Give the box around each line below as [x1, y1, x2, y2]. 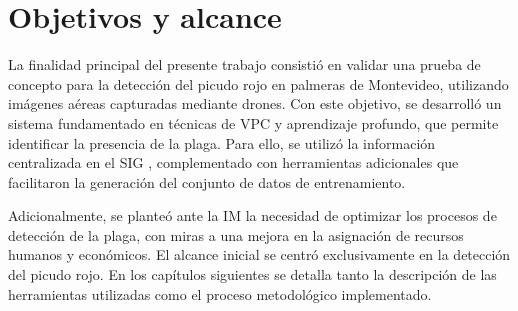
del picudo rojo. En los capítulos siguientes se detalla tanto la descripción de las [8, 264, 497, 285]
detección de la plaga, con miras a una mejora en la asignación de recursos [8, 224, 464, 245]
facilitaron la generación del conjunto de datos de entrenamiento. [8, 171, 406, 192]
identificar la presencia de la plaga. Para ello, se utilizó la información [8, 132, 436, 153]
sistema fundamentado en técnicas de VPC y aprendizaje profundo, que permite [8, 112, 499, 133]
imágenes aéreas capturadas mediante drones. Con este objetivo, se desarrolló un [8, 93, 502, 114]
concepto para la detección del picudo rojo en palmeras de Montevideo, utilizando [8, 73, 509, 94]
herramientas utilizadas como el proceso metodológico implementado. [8, 283, 432, 304]
